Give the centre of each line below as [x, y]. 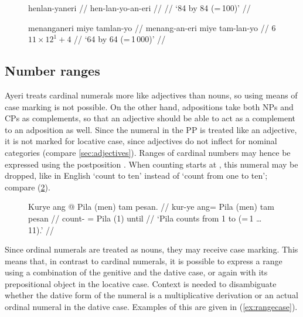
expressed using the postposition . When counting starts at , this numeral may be [151, 164]
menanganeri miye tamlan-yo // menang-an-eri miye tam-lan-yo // [149, 27]
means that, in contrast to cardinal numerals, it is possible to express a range [144, 260]
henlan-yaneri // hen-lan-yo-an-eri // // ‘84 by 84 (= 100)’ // [139, 8]
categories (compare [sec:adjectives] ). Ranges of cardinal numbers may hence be [148, 152]
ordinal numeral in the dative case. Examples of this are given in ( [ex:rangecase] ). [151, 307]
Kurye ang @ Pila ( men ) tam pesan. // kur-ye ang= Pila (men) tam [151, 207]
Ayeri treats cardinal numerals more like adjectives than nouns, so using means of [151, 95]
